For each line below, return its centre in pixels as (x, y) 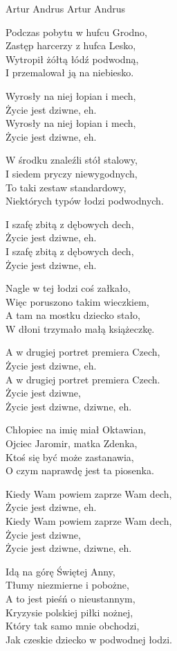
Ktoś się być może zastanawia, (70, 457)
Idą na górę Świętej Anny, (60, 571)
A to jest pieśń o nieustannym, (71, 598)
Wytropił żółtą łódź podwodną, (72, 59)
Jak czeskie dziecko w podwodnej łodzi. (89, 639)
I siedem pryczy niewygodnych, (72, 173)
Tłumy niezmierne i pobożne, (67, 585)
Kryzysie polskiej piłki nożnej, (69, 612)
